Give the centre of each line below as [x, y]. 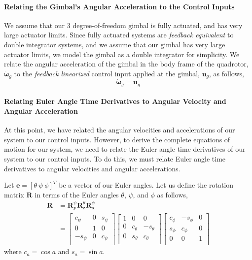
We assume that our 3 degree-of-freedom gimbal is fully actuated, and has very [123, 25]
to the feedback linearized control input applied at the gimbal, [107, 73]
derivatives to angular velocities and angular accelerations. [92, 168]
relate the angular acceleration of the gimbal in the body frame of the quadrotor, [126, 64]
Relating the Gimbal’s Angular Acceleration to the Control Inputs [119, 6]
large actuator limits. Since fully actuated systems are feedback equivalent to [119, 35]
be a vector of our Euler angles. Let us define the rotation [146, 185]
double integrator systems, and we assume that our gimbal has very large [115, 44]
